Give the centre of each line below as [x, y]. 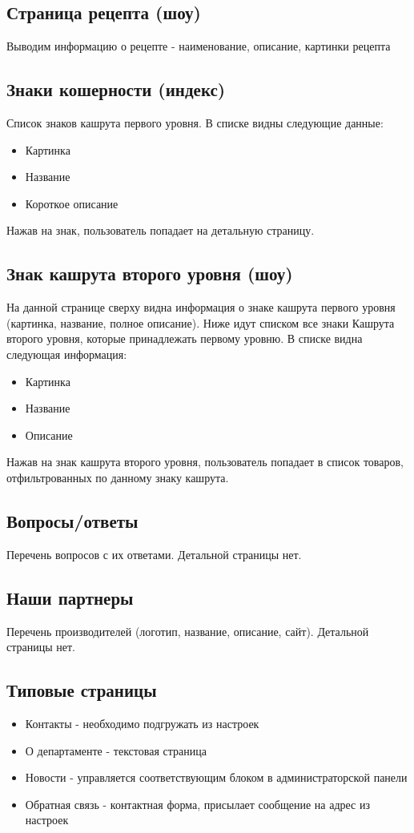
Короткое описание [72, 203]
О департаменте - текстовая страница [116, 750]
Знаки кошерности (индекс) [116, 89]
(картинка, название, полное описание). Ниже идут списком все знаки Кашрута [201, 322]
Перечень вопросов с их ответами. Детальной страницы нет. [154, 554]
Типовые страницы [82, 690]
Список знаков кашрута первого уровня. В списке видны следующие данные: [195, 123]
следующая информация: [67, 354]
